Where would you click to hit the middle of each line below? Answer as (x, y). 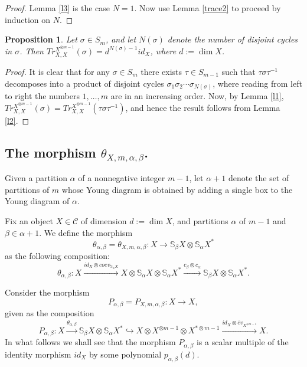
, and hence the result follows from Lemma (203, 107)
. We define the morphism (86, 232)
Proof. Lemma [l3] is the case (57, 8)
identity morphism (38, 354)
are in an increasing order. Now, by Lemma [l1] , (197, 96)
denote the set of (259, 178)
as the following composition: (57, 256)
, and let (121, 39)
